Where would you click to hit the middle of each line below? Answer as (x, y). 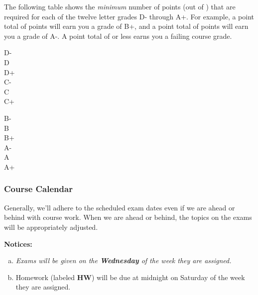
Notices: (18, 244)
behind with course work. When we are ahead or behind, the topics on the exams (128, 217)
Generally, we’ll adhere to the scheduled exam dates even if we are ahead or (120, 207)
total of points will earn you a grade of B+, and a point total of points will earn (126, 26)
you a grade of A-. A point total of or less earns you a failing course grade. (118, 36)
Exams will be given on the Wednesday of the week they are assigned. (124, 260)
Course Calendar (38, 189)
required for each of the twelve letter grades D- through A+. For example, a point (129, 16)
